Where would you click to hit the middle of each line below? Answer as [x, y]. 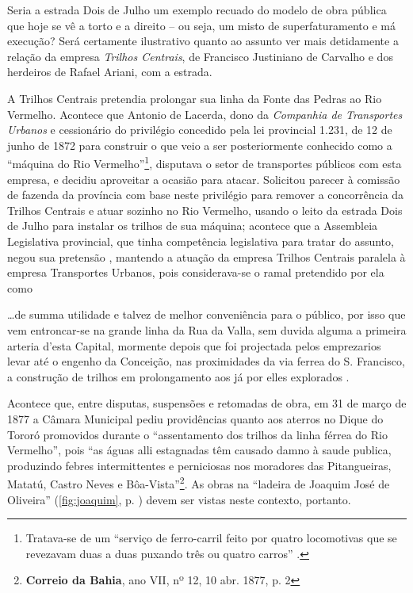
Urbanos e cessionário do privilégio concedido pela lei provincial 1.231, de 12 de [200, 130]
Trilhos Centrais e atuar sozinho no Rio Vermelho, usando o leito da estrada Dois [205, 210]
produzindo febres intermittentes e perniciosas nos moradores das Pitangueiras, [199, 465]
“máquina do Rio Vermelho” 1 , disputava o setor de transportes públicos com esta [205, 162]
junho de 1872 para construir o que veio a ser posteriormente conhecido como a [200, 145]
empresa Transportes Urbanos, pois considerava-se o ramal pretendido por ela [196, 272]
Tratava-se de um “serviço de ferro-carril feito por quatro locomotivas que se [211, 538]
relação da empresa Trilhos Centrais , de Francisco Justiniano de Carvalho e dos [200, 56]
